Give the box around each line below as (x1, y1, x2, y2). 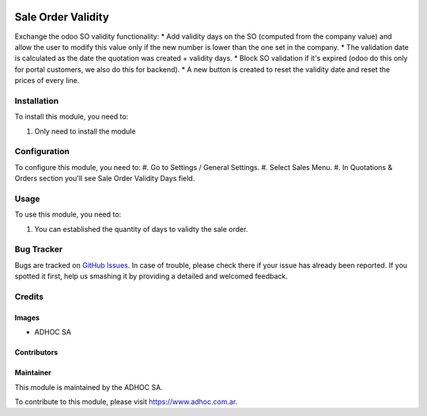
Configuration (14, 146, 70, 157)
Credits (14, 291, 43, 302)
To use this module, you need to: (14, 210, 122, 219)
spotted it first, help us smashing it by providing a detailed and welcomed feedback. (14, 271, 288, 281)
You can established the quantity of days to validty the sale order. (34, 224, 248, 233)
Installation (14, 95, 59, 106)
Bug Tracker (14, 244, 63, 255)
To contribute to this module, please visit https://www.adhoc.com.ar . (14, 396, 238, 407)
